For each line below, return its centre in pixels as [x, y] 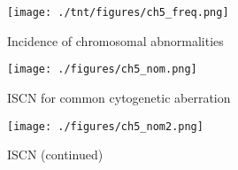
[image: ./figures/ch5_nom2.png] [105, 126]
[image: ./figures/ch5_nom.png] [102, 70]
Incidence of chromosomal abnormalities [115, 40]
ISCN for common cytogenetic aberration [119, 97]
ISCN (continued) [55, 155]
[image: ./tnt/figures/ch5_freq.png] [118, 12]
